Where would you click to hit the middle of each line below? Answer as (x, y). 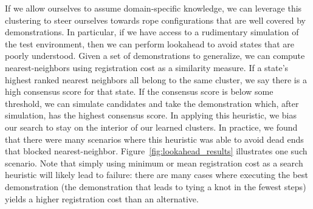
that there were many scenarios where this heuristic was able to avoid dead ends (154, 139)
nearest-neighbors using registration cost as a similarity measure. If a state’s (147, 67)
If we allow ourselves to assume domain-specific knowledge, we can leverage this (153, 8)
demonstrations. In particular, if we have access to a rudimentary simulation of (152, 32)
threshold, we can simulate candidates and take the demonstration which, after (152, 103)
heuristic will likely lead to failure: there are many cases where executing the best (157, 175)
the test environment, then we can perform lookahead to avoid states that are (150, 43)
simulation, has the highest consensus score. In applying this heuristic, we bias (151, 115)
